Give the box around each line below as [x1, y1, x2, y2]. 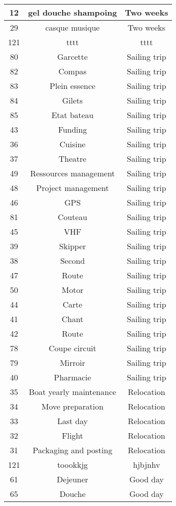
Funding [58, 124, 87, 135]
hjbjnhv [133, 459, 160, 470]
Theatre [59, 153, 87, 164]
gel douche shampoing [28, 7, 117, 18]
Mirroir [60, 357, 85, 368]
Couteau [58, 211, 87, 223]
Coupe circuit [49, 342, 96, 354]
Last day [57, 415, 88, 427]
